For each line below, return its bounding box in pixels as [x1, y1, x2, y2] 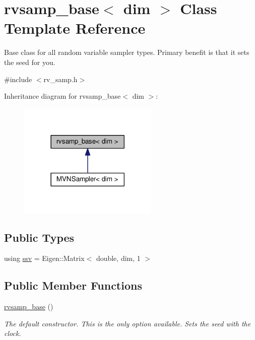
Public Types [4, 229, 75, 245]
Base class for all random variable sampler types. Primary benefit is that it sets [4, 47, 249, 57]
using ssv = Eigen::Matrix [4, 253, 85, 263]
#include [4, 74, 32, 84]
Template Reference [4, 18, 146, 38]
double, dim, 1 [96, 253, 141, 263]
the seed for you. [4, 56, 55, 67]
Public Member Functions [4, 278, 142, 293]
